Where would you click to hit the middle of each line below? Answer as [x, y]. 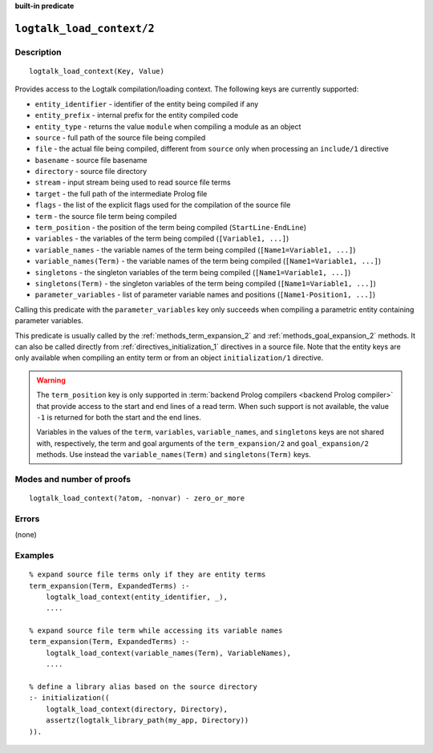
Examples [34, 555]
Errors [27, 519]
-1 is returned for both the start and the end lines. [119, 417]
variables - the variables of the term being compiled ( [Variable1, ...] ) [162, 239]
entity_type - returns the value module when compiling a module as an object [168, 126]
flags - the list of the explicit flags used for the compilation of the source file [163, 205]
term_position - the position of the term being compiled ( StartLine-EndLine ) [171, 228]
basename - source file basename [91, 160]
